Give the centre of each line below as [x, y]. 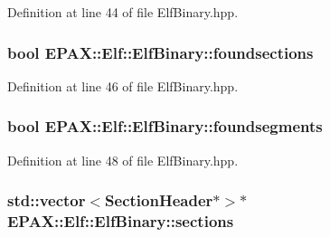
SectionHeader [159, 200]
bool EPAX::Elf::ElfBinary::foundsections [160, 52]
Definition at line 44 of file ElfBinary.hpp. [123, 12]
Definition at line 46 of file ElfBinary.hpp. [123, 85]
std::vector [47, 200]
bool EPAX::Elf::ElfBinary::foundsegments [165, 126]
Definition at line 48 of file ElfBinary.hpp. [123, 160]
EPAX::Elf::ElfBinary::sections [121, 221]
